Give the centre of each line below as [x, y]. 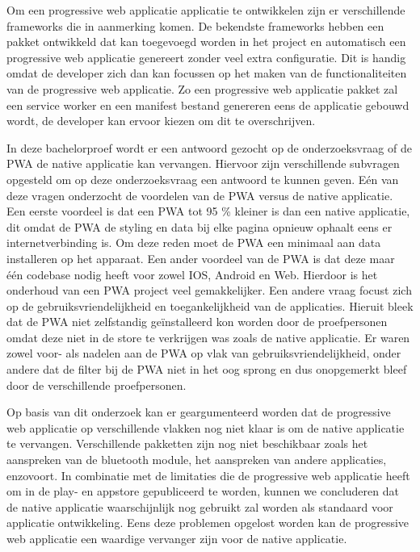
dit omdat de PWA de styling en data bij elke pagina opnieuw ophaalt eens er [199, 226]
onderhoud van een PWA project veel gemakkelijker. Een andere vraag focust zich [209, 290]
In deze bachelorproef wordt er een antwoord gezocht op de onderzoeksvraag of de [209, 147]
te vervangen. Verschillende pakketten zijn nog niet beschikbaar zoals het [187, 443]
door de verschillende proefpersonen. [97, 385]
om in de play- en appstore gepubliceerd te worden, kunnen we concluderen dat [203, 491]
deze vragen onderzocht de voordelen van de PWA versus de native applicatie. [200, 195]
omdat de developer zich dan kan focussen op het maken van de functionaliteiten [207, 73]
